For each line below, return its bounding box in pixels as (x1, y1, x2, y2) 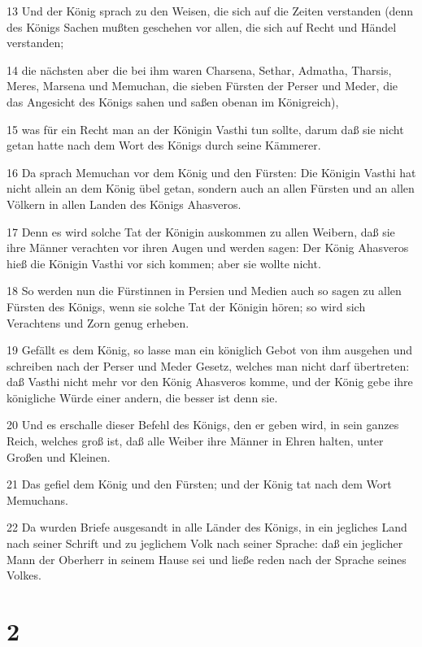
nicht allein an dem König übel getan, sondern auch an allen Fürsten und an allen (7, 180, 415, 197)
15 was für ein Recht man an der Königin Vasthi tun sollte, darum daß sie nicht (7, 120, 404, 137)
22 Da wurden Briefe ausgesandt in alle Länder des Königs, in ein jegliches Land (7, 519, 407, 536)
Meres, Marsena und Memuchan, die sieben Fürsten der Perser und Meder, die (7, 77, 398, 94)
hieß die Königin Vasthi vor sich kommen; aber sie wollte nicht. (7, 254, 321, 271)
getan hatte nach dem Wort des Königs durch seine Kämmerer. (7, 137, 321, 154)
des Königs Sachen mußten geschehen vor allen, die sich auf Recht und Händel (7, 18, 397, 35)
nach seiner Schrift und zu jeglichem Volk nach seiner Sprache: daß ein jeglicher (7, 535, 403, 552)
